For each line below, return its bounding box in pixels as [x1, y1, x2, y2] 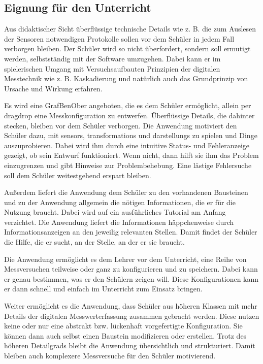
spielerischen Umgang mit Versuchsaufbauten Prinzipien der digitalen [4, 63, 220, 74]
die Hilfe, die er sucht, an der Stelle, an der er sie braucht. [4, 237, 185, 247]
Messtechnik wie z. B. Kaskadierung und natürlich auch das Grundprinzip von [4, 73, 248, 84]
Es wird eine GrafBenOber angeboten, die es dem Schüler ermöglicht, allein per [4, 100, 251, 111]
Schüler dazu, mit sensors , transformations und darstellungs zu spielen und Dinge [4, 130, 257, 141]
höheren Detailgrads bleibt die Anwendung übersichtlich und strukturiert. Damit [4, 340, 255, 351]
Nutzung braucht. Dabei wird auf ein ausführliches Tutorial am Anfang [4, 207, 226, 217]
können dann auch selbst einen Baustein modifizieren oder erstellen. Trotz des [4, 330, 247, 341]
